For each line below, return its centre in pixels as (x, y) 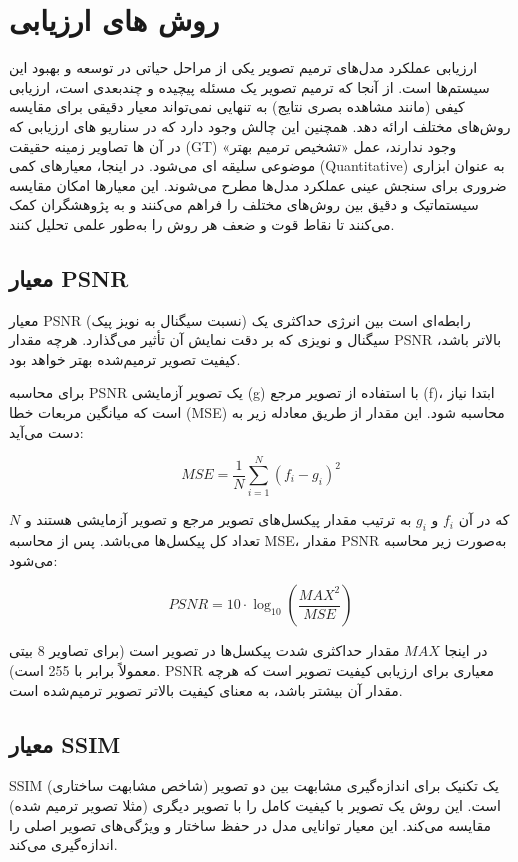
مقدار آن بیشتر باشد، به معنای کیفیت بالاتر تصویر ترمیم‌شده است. (206, 689)
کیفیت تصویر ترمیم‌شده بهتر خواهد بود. (125, 358)
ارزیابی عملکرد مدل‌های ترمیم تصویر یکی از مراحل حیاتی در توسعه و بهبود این (243, 67)
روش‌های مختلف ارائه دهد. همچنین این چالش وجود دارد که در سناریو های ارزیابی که (260, 125)
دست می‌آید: (46, 431)
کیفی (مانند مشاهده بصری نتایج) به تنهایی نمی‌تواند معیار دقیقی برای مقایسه (237, 106)
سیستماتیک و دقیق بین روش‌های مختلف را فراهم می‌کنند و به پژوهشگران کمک (244, 204)
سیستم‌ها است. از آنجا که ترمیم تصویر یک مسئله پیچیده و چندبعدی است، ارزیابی (249, 86)
